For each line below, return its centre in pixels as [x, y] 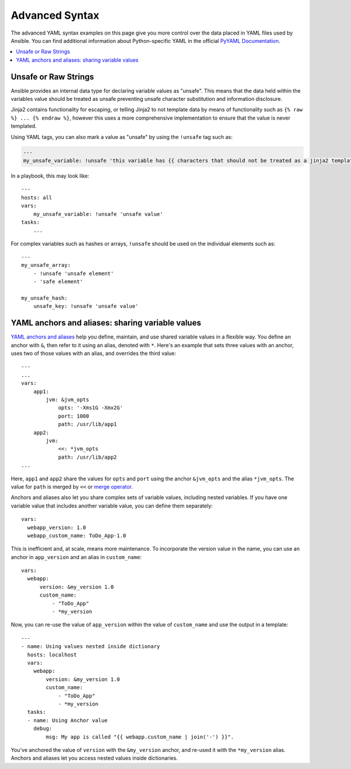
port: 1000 [74, 416]
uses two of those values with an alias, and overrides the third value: [94, 353]
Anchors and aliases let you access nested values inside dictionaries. [94, 758]
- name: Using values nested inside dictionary [91, 646]
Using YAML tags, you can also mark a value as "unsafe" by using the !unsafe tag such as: [122, 137]
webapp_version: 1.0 [57, 527]
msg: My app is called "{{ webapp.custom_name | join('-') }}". [140, 737]
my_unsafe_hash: [44, 298]
